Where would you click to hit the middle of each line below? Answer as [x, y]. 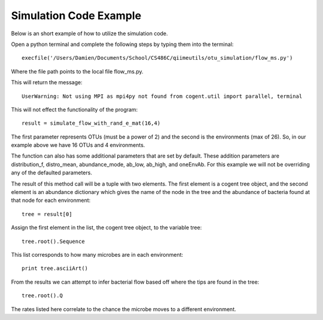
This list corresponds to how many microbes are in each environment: [97, 254]
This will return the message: [47, 82]
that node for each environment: [51, 201]
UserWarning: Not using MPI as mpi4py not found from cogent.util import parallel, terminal [162, 96]
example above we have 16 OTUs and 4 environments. [78, 145]
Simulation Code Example [76, 16]
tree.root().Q [42, 296]
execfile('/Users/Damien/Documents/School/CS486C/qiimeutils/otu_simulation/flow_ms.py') [157, 58]
